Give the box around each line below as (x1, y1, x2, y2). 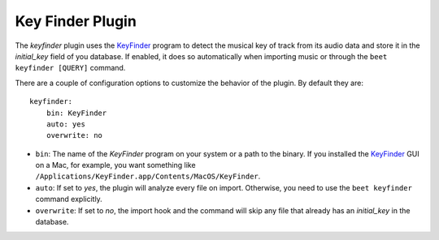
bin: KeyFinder (46, 108, 107, 118)
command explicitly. (35, 195, 103, 204)
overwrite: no (46, 131, 103, 140)
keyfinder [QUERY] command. (15, 63, 126, 73)
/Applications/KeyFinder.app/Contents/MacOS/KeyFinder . (35, 171, 261, 182)
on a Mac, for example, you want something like (35, 161, 196, 170)
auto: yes (46, 119, 85, 129)
